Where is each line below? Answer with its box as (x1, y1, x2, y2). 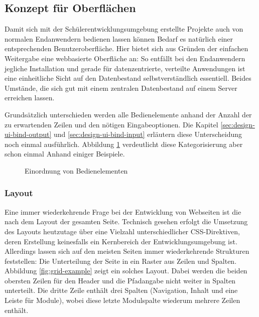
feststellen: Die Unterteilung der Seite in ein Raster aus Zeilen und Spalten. (5, 255, 237, 266)
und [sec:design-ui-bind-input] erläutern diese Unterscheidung (54, 129, 242, 139)
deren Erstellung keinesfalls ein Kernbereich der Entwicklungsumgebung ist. (5, 236, 237, 246)
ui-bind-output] (5, 129, 52, 139)
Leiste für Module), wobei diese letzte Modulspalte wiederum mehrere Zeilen (5, 295, 240, 305)
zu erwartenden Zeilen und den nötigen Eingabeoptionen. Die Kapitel (5, 119, 218, 129)
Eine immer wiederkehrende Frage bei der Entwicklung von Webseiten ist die (5, 206, 241, 217)
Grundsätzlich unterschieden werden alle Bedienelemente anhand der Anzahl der (5, 109, 252, 119)
